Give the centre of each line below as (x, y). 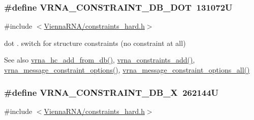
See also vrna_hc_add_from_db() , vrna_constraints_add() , (100, 60)
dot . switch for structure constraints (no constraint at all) (95, 43)
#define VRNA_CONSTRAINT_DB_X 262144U (112, 92)
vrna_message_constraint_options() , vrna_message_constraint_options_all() (127, 70)
